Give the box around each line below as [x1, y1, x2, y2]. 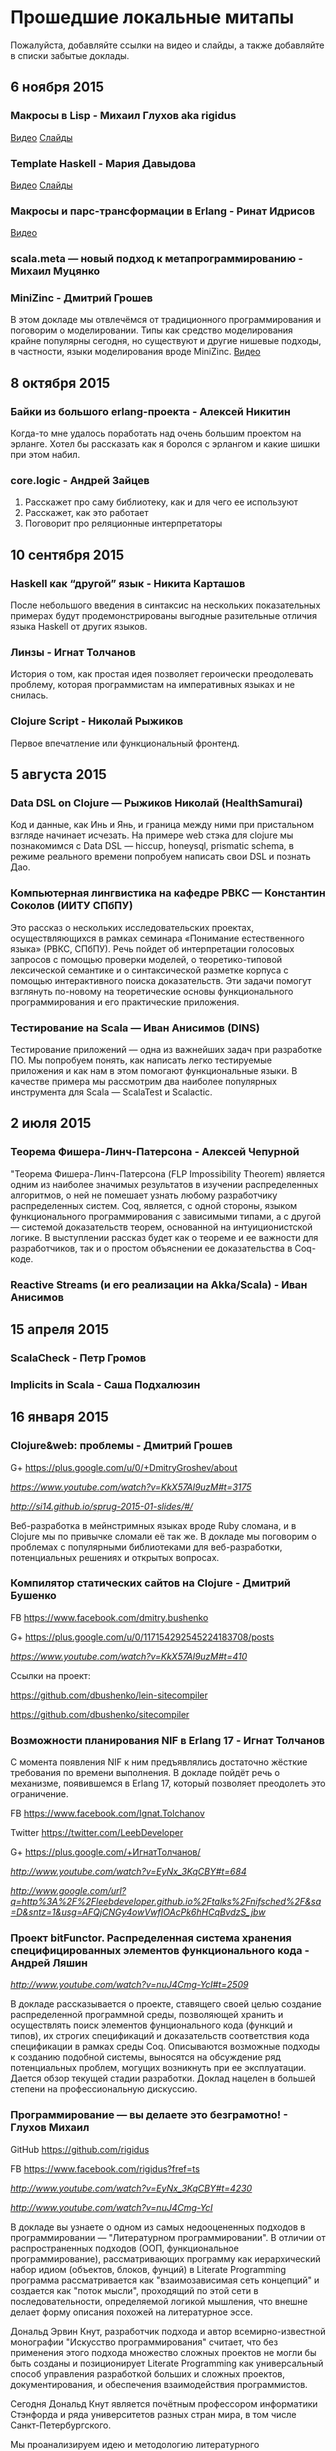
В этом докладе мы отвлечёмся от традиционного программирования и [10, 314, 322, 326]
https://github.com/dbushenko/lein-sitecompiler [10, 1689, 208, 1701]
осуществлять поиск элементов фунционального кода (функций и [10, 2019, 293, 2031]
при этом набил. [10, 449, 81, 461]
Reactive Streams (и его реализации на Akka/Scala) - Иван [10, 1277, 308, 1291]
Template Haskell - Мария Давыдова [10, 156, 197, 170]
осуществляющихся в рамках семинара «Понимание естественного [10, 932, 305, 944]
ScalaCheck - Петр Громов [10, 1351, 147, 1365]
